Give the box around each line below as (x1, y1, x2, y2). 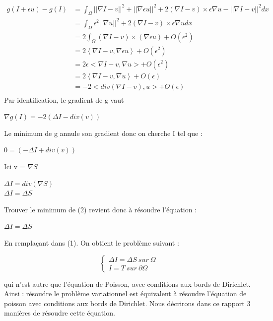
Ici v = (4, 161, 25, 172)
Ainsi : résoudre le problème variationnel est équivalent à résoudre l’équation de (4, 288, 247, 299)
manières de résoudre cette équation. (4, 308, 115, 318)
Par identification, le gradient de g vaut (4, 94, 124, 105)
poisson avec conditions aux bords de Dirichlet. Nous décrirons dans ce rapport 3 (4, 298, 251, 308)
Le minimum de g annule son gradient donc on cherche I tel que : (4, 128, 203, 138)
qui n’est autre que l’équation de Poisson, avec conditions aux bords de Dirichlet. (4, 278, 251, 289)
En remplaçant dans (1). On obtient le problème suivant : (4, 237, 179, 248)
